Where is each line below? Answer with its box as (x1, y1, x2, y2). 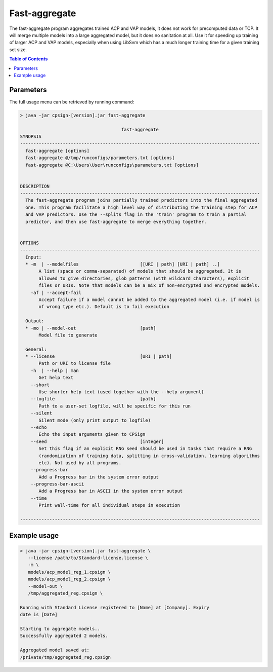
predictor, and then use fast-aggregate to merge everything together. (25, 218, 207, 225)
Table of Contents (9, 56, 48, 62)
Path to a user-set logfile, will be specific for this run (38, 403, 191, 409)
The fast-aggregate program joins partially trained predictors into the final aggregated (25, 198, 257, 203)
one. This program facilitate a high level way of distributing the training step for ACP (25, 204, 257, 210)
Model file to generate (38, 332, 98, 338)
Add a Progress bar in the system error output (38, 474, 159, 480)
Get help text (38, 375, 74, 381)
